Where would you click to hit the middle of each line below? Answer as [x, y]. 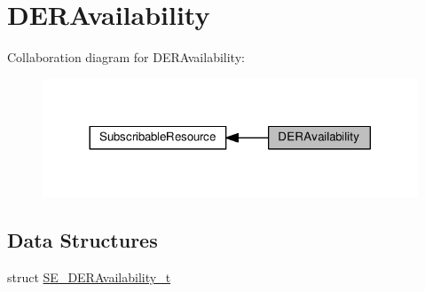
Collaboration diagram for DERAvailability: [126, 57]
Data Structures [83, 240]
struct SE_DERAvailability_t [89, 277]
